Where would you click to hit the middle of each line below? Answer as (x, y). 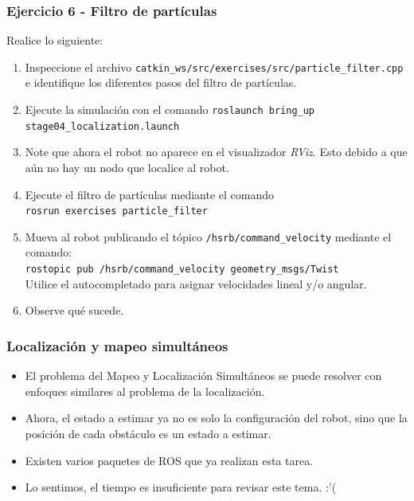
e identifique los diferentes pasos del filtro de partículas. (161, 82)
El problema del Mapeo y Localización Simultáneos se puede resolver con (203, 376)
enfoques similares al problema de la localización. (145, 391)
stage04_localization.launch (102, 126)
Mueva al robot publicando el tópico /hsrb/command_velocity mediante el (208, 236)
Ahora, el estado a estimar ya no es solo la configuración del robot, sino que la (216, 418)
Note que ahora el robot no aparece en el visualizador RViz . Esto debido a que (216, 152)
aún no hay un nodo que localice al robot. (127, 167)
